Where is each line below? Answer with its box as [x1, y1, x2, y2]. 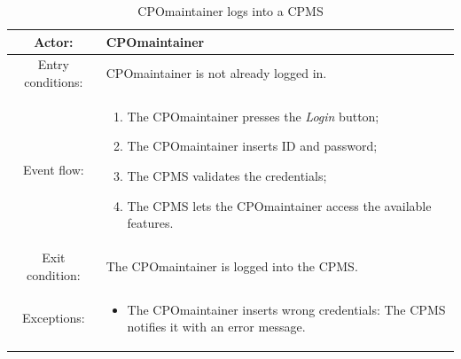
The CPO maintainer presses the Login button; [127, 106, 379, 125]
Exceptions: [22, 308, 85, 327]
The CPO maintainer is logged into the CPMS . [105, 256, 358, 275]
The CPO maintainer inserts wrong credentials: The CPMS [127, 300, 446, 318]
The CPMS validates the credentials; [127, 167, 327, 185]
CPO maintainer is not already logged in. [105, 64, 327, 82]
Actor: [34, 32, 74, 51]
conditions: [24, 73, 83, 91]
